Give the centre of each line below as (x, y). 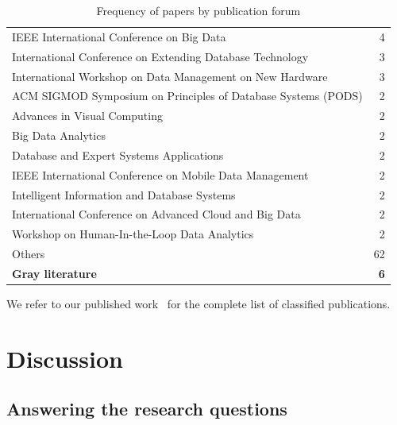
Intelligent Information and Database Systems (124, 194)
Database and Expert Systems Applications (118, 155)
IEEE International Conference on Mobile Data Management (160, 174)
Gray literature (54, 273)
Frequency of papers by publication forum (198, 10)
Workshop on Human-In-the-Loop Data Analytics (133, 234)
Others (29, 254)
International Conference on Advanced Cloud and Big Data (156, 214)
